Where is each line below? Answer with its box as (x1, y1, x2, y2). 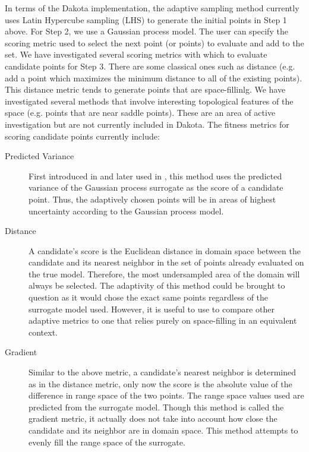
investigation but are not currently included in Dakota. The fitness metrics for (5, 118, 289, 130)
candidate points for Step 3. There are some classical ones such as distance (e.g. (5, 59, 295, 72)
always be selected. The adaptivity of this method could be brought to (29, 279, 285, 292)
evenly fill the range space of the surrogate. (29, 435, 185, 448)
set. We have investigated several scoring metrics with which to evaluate (5, 48, 267, 61)
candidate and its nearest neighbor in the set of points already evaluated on (29, 256, 304, 268)
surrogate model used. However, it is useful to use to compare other (29, 302, 275, 315)
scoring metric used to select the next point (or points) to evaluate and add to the (5, 36, 304, 49)
